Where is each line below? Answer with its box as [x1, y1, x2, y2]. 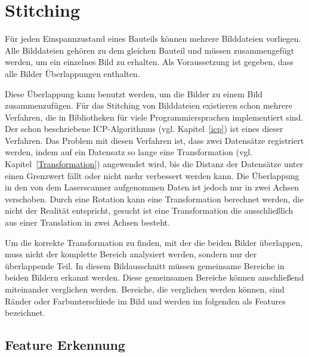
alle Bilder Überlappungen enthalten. [5, 67, 140, 79]
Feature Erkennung [5, 336, 125, 354]
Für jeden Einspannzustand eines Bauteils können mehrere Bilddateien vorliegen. [5, 32, 301, 45]
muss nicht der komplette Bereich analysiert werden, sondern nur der [5, 248, 257, 260]
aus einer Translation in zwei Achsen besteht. [5, 216, 170, 229]
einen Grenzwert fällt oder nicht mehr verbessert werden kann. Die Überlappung [5, 169, 299, 181]
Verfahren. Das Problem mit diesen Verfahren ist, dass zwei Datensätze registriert [5, 134, 304, 146]
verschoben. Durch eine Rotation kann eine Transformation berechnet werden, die [5, 192, 304, 205]
